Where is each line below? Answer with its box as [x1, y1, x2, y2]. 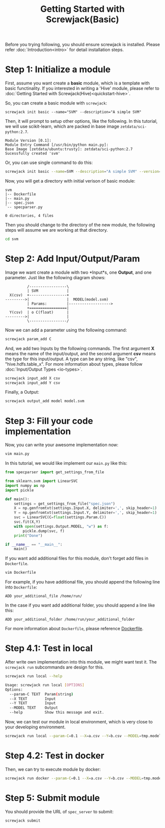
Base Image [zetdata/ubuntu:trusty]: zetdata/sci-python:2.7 [5, 147, 133, 152]
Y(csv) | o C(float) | [9, 310, 69, 315]
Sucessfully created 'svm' [5, 151, 60, 156]
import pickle [5, 487, 34, 493]
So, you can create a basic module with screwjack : [5, 100, 107, 106]
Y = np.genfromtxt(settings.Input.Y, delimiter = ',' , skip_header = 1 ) [14, 510, 157, 515]
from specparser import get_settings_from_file [5, 470, 105, 475]
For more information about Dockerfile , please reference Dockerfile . [5, 626, 144, 632]
